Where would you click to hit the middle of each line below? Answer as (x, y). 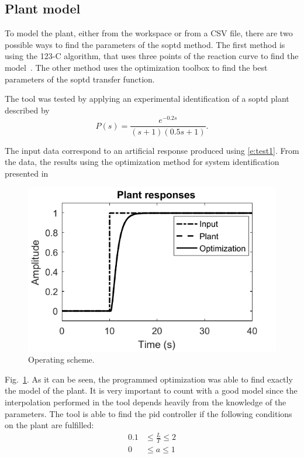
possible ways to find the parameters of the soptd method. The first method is (145, 44)
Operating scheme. (61, 359)
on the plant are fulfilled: (49, 425)
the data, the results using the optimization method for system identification (142, 162)
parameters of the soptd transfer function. (80, 79)
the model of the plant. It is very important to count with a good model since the (151, 390)
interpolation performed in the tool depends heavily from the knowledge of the (146, 402)
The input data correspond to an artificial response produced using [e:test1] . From (152, 150)
